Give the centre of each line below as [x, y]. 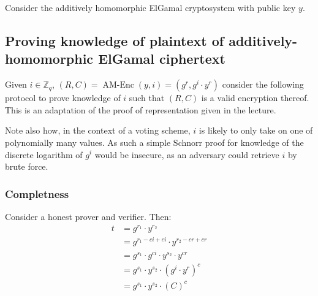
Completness [37, 193]
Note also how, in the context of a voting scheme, [98, 130]
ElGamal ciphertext [162, 59]
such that [147, 98]
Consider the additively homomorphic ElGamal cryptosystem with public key [150, 7]
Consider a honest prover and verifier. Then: [88, 216]
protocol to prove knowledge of [63, 98]
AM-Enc [118, 85]
